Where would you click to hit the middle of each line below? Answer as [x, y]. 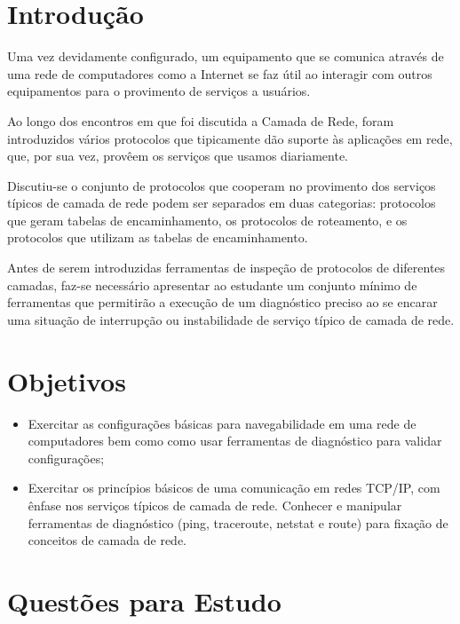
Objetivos [67, 380]
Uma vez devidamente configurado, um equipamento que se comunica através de [226, 56]
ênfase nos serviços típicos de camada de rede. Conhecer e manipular [215, 505]
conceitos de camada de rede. [107, 540]
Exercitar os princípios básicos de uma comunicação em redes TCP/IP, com [234, 488]
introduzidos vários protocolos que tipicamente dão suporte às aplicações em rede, [230, 138]
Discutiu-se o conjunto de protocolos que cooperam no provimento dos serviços [222, 185]
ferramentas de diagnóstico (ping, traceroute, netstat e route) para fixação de [238, 522]
